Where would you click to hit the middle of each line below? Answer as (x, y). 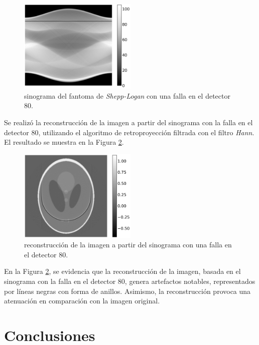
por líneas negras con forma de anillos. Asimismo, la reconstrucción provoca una (127, 291)
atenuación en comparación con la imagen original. (82, 301)
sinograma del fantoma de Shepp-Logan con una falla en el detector (127, 95)
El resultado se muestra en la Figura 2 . (64, 142)
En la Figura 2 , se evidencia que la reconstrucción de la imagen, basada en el (122, 271)
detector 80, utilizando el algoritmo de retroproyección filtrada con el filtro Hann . (129, 132)
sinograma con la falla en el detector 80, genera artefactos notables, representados (130, 281)
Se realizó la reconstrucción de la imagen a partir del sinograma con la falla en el (128, 122)
